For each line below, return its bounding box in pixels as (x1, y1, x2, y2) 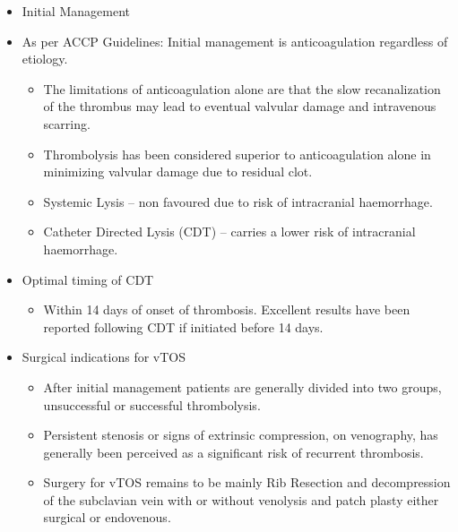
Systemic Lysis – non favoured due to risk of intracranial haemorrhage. (43, 192, 433, 210)
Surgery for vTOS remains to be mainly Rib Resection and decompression (43, 473, 451, 492)
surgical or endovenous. (43, 508, 171, 527)
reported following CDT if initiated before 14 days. (43, 317, 324, 336)
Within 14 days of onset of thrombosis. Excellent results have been (43, 300, 410, 319)
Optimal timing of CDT (22, 270, 154, 288)
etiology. (22, 49, 68, 68)
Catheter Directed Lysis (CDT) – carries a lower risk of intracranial (43, 222, 416, 241)
